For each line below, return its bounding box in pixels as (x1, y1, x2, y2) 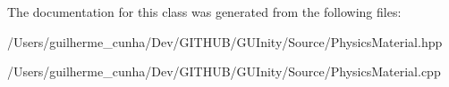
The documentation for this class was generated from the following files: (7, 3, 402, 20)
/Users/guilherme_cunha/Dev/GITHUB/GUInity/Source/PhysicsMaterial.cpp (7, 62, 441, 81)
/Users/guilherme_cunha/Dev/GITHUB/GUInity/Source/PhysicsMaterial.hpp (7, 32, 443, 51)
